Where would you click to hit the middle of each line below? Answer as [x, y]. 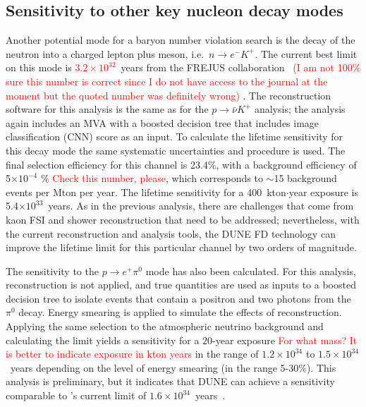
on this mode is [39, 67]
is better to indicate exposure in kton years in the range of [132, 354]
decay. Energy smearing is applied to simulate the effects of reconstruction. [180, 312]
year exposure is [323, 192]
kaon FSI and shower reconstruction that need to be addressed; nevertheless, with [183, 219]
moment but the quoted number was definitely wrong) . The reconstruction [169, 95]
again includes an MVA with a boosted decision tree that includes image [163, 122]
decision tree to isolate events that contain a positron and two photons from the [178, 298]
